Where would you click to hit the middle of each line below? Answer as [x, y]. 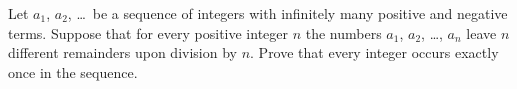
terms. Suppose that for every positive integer [148, 32]
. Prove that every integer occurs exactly [374, 52]
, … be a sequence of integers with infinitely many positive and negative [287, 13]
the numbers [343, 32]
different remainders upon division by [122, 52]
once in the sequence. [73, 71]
